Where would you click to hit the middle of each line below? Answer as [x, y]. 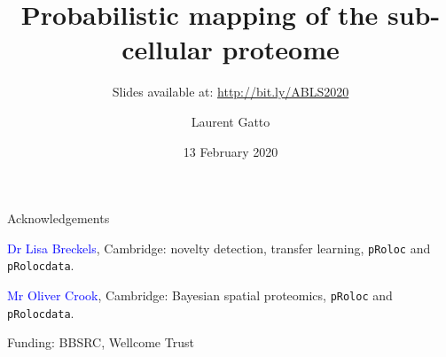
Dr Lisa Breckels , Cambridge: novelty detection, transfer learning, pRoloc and [219, 248]
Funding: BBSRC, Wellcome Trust [101, 342]
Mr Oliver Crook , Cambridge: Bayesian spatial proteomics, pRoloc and [200, 295]
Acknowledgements [59, 218]
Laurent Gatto [231, 121]
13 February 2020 [231, 151]
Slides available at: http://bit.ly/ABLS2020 [231, 92]
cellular [167, 49]
